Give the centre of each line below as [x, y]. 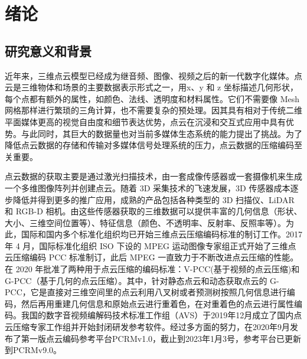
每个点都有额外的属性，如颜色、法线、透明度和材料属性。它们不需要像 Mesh [152, 98]
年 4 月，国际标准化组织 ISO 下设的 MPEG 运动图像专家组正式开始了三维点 [151, 245]
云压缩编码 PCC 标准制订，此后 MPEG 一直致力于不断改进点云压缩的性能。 [152, 257]
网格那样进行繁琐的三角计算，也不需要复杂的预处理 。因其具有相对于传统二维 [153, 110]
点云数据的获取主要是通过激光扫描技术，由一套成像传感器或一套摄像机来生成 [153, 176]
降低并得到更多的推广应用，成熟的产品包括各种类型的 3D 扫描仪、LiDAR [153, 199]
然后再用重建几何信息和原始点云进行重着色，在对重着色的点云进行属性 [157, 303]
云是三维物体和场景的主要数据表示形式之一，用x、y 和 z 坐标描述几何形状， [151, 87]
